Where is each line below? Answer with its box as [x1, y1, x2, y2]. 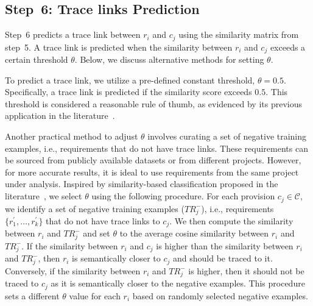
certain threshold [5, 53, 68, 66]
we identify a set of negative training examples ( [5, 202, 185, 215]
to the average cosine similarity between [119, 227, 269, 240]
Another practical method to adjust [5, 130, 138, 143]
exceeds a [270, 40, 306, 53]
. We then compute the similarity [169, 214, 294, 227]
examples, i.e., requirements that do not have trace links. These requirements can [5, 141, 308, 154]
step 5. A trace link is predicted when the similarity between [5, 40, 233, 53]
